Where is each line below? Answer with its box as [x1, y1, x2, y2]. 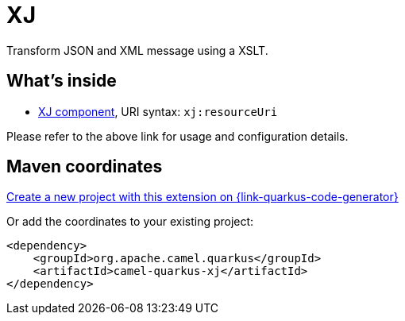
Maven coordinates [6, 157, 163, 177]
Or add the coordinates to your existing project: [6, 215, 254, 229]
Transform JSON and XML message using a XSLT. [6, 43, 268, 57]
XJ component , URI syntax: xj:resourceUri [38, 104, 278, 118]
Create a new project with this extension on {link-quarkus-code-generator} [6, 190, 399, 204]
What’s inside [6, 71, 117, 91]
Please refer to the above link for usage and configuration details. [6, 129, 349, 143]
